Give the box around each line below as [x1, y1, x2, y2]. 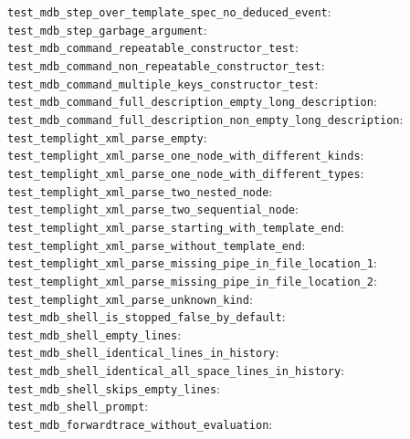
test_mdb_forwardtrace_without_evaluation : [7, 414, 273, 434]
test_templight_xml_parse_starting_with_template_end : [7, 216, 345, 235]
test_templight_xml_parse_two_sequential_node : [7, 199, 299, 218]
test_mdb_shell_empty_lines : [7, 324, 182, 343]
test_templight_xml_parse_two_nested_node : [7, 181, 273, 200]
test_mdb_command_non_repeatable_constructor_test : [7, 55, 325, 74]
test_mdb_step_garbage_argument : [7, 19, 207, 38]
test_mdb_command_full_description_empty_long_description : [7, 91, 377, 110]
